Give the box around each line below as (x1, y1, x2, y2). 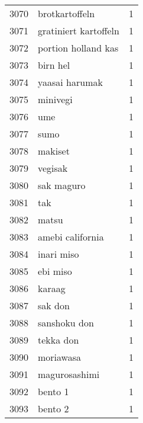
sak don (38, 299, 70, 312)
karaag (38, 281, 66, 295)
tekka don (38, 333, 79, 347)
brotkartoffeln (38, 7, 95, 20)
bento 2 (38, 402, 69, 415)
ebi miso (38, 264, 72, 278)
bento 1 (38, 384, 69, 398)
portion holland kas (38, 41, 119, 55)
